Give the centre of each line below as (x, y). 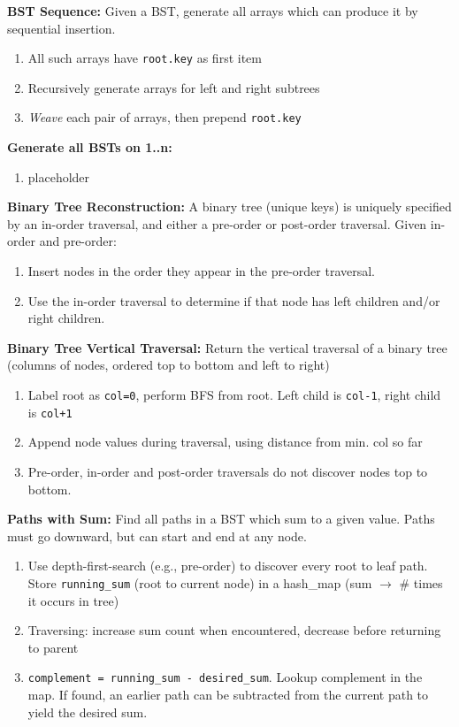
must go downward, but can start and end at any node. (157, 536)
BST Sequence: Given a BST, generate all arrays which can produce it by (213, 11)
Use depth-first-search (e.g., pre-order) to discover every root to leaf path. (228, 566)
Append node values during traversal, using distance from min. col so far (225, 442)
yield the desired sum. (88, 712)
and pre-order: (78, 241)
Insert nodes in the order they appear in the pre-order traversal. (202, 271)
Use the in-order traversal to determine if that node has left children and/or (234, 300)
